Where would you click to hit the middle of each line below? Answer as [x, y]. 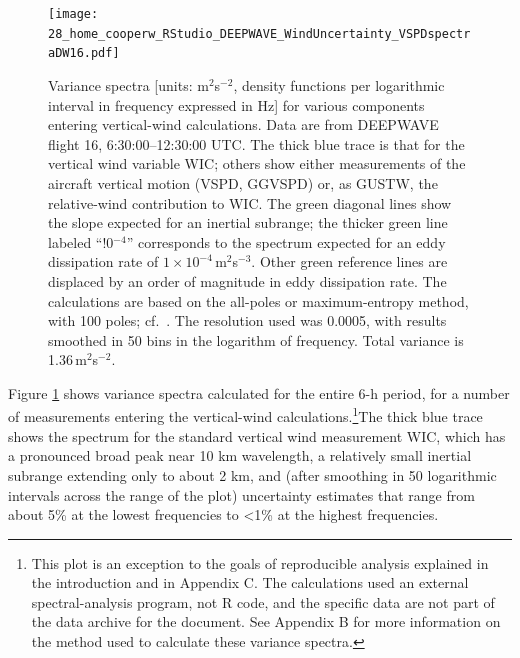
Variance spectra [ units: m [128, 84]
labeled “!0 [81, 241]
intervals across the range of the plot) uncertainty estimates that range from [241, 494]
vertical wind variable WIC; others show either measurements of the [257, 163]
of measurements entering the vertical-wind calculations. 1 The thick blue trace [245, 415]
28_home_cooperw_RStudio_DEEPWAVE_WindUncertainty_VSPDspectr [259, 33]
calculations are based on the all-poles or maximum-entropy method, [258, 300]
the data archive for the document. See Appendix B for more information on [266, 621]
